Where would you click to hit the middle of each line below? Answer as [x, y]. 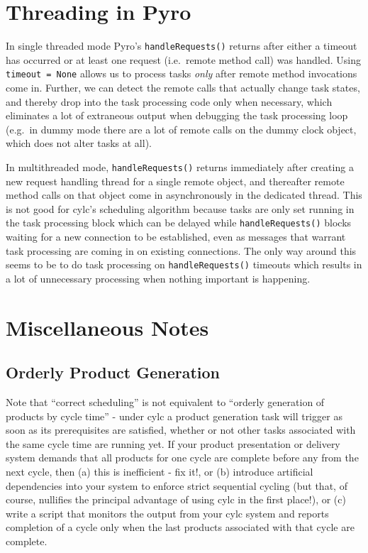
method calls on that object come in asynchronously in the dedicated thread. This [184, 195]
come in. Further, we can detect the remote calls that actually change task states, [183, 88]
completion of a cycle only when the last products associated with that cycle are [180, 527]
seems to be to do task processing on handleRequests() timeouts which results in [184, 264]
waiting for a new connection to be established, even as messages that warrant [176, 237]
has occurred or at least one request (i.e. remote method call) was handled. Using [184, 59]
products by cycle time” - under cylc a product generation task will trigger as [174, 416]
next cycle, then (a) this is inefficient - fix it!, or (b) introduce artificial [160, 472]
